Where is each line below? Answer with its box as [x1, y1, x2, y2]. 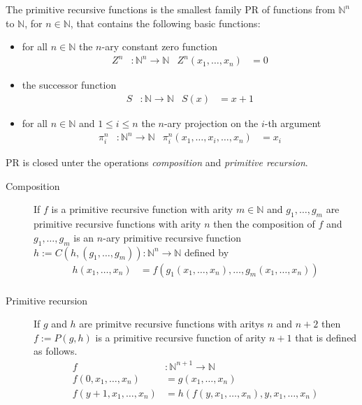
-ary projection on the [164, 115, 259, 130]
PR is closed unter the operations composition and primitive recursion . [6, 155, 308, 170]
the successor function [22, 78, 117, 92]
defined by [184, 244, 229, 259]
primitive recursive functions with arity [34, 216, 201, 231]
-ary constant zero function [101, 39, 217, 54]
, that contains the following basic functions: [70, 15, 261, 30]
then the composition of [213, 216, 315, 231]
